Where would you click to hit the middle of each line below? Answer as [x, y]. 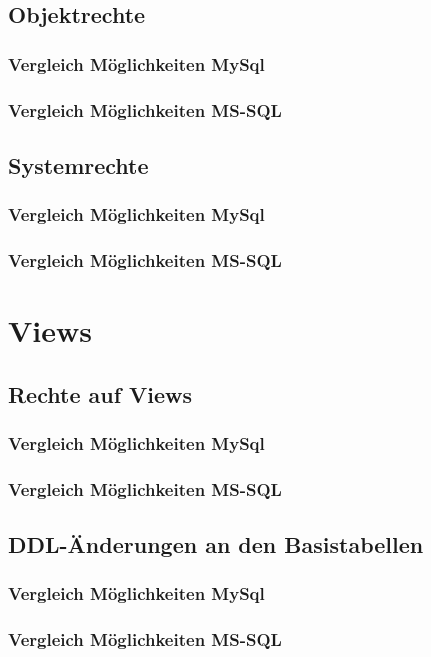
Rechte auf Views [100, 393]
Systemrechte [78, 164]
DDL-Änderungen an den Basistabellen [216, 544]
